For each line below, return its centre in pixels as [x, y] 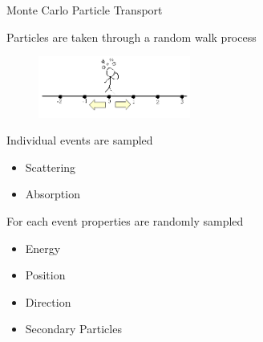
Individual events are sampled [80, 140]
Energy [43, 248]
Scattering [51, 167]
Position [45, 275]
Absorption [53, 194]
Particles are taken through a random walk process [131, 37]
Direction [48, 301]
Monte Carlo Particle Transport [85, 10]
